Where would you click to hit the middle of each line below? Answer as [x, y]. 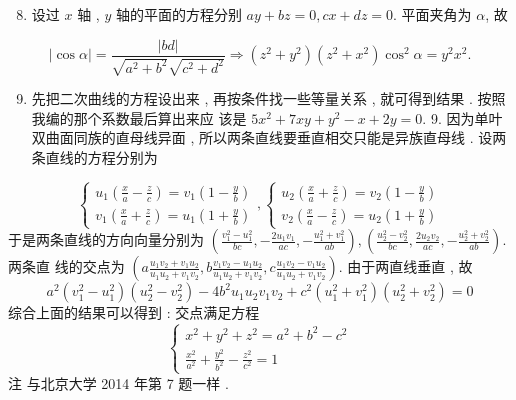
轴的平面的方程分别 [178, 14]
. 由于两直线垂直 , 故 [405, 266]
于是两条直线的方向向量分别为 [106, 239]
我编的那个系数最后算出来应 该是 [139, 117]
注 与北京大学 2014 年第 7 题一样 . [118, 382]
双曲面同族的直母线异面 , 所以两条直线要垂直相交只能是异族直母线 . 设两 [269, 137]
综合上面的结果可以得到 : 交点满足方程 [134, 312]
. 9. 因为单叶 [462, 117]
